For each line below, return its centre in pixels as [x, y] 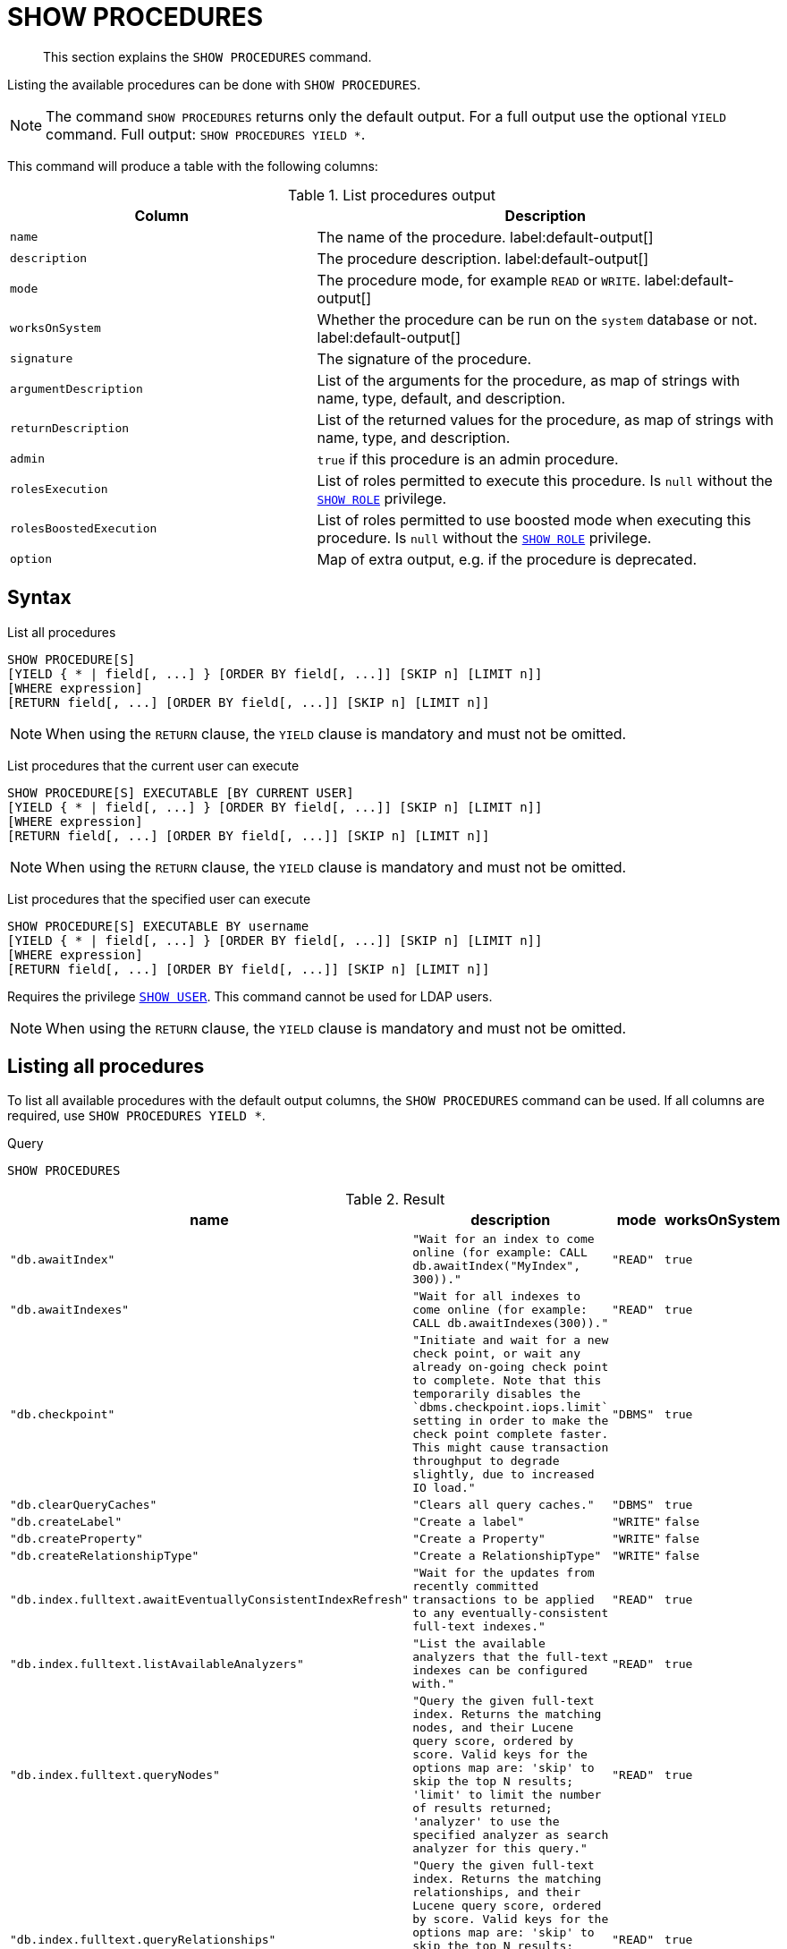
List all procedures [62, 632]
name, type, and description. [414, 437]
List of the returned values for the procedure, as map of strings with [545, 419]
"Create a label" [469, 1522]
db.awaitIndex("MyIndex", [496, 1266]
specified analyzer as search [511, 1835]
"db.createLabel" [66, 1522]
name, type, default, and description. [441, 398]
